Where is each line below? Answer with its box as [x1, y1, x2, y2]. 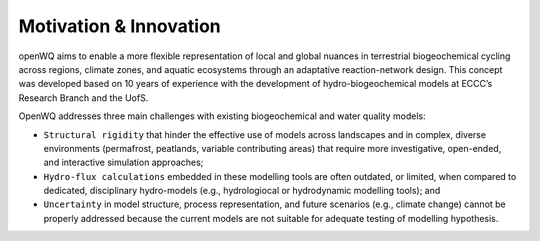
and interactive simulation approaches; [43, 156, 204, 169]
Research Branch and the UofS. [18, 91, 149, 104]
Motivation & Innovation [18, 15, 221, 37]
